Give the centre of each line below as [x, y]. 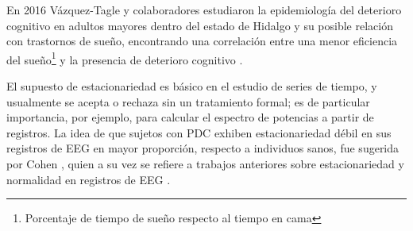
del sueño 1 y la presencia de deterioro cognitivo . [125, 58]
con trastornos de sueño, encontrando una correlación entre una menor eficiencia [202, 41]
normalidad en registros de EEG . [89, 179]
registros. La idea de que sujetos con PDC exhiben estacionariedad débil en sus [199, 132]
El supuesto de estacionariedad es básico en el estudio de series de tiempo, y [192, 86]
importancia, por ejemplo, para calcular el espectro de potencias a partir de [190, 117]
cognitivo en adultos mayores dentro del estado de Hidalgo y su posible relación [200, 25]
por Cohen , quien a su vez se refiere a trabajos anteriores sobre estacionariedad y [205, 164]
